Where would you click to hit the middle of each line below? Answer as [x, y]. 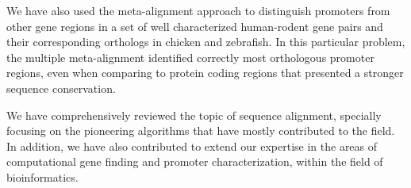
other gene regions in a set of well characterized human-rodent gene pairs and [195, 26]
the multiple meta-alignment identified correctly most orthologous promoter [190, 57]
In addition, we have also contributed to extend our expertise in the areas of [192, 146]
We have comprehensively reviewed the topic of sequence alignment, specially [194, 115]
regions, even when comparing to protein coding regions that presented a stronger [205, 73]
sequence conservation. [61, 88]
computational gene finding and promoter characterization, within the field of [195, 161]
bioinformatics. [42, 176]
